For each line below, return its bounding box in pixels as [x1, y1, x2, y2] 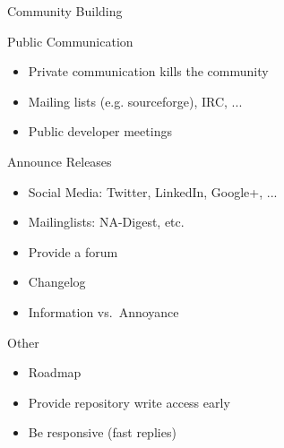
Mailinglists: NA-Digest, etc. [28, 212, 185, 231]
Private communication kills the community [28, 62, 269, 81]
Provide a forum [28, 242, 118, 261]
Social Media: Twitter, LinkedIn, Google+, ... [28, 182, 278, 201]
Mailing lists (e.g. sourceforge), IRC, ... [28, 91, 243, 110]
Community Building [7, 2, 123, 20]
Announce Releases [7, 151, 112, 170]
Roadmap [28, 363, 82, 382]
